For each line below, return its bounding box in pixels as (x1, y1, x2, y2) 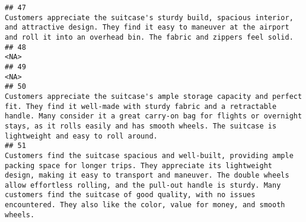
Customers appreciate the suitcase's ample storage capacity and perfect (5, 92, 302, 101)
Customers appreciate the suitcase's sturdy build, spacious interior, (5, 13, 294, 22)
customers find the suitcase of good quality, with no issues (5, 191, 256, 200)
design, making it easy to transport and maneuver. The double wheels (5, 171, 289, 180)
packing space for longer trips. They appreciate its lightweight (5, 161, 273, 170)
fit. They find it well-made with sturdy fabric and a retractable (5, 102, 277, 111)
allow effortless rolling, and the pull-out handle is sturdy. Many (5, 181, 281, 189)
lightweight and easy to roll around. (5, 131, 158, 140)
